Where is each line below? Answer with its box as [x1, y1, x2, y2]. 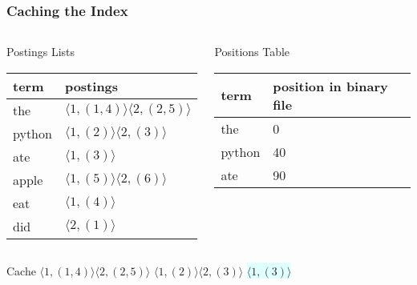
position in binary [273, 76, 388, 95]
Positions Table [214, 43, 290, 60]
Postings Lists [6, 43, 75, 60]
